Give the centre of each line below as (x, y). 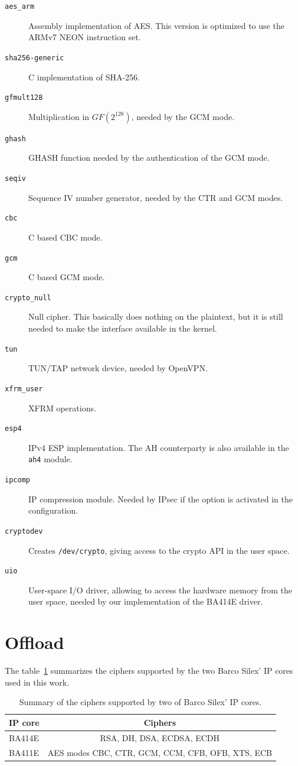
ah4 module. (50, 459)
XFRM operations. (62, 408)
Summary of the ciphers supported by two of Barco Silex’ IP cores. (140, 702)
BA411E (24, 752)
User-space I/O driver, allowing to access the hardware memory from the (160, 590)
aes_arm (20, 7)
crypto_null (28, 298)
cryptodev (24, 531)
